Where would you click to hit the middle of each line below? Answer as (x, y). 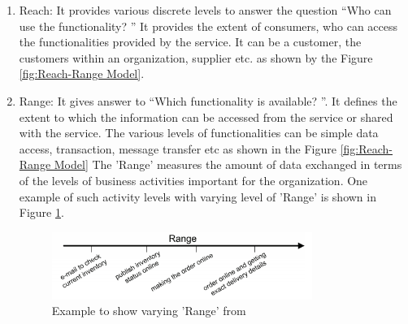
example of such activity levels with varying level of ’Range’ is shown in (197, 196)
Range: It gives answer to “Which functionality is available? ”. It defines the (208, 100)
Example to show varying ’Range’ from (149, 311)
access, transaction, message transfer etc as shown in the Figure (178, 148)
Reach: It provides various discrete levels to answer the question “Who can (205, 10)
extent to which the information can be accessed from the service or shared (206, 117)
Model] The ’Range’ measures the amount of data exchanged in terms (228, 164)
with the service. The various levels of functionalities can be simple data (199, 133)
